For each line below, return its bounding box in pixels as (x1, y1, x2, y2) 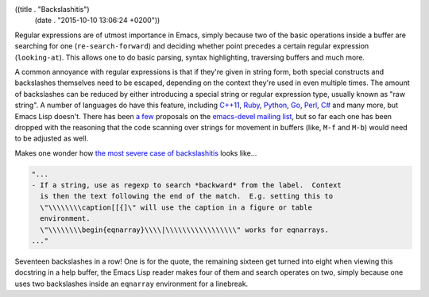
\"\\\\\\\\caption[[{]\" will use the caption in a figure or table (40, 202, 313, 212)
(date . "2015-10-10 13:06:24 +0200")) (34, 16, 160, 25)
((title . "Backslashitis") (14, 5, 91, 13)
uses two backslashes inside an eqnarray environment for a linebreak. (14, 279, 249, 288)
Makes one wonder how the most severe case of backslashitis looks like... (14, 148, 257, 158)
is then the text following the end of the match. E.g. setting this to (40, 191, 334, 201)
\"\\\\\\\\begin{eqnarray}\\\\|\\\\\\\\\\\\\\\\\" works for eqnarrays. (40, 225, 330, 234)
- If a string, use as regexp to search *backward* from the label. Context (31, 181, 342, 190)
